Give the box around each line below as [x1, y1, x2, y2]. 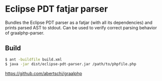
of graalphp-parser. [5, 30, 45, 36]
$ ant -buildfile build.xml [5, 57, 62, 62]
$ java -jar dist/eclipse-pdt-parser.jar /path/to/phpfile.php [5, 61, 137, 66]
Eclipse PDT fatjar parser [5, 3, 108, 15]
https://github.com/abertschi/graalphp [5, 70, 82, 76]
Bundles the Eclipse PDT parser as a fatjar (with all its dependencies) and [5, 20, 153, 25]
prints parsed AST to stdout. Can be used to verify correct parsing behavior [5, 24, 157, 30]
